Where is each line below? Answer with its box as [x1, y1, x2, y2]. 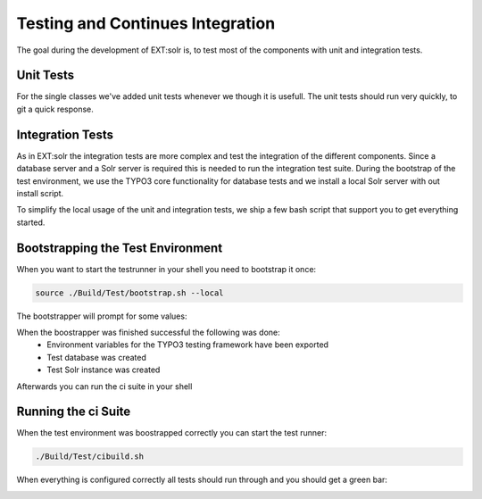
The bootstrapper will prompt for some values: [16, 311, 187, 321]
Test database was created [46, 352, 147, 362]
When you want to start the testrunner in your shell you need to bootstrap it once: [16, 263, 317, 274]
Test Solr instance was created [46, 364, 161, 375]
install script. [16, 187, 64, 198]
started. [16, 217, 46, 228]
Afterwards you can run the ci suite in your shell [16, 380, 193, 392]
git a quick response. [16, 104, 94, 114]
